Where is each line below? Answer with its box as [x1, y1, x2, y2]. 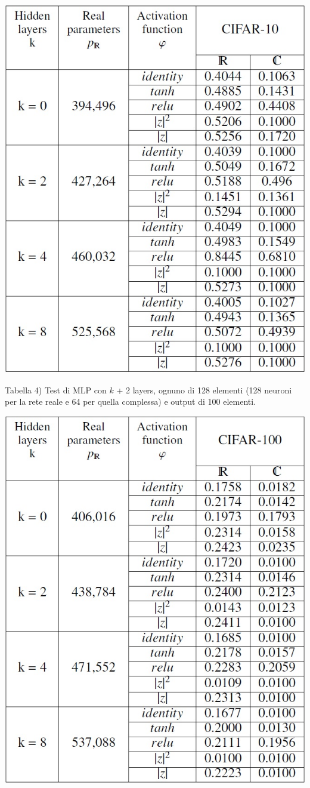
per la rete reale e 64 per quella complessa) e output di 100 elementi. [5, 395, 256, 408]
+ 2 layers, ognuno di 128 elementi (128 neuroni [116, 383, 292, 396]
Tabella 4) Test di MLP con [5, 383, 107, 396]
